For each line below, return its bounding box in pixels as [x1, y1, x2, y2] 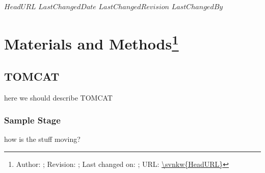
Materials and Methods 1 [4, 31, 179, 54]
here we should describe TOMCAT [4, 92, 113, 103]
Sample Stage [4, 114, 61, 127]
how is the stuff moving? [4, 134, 81, 144]
